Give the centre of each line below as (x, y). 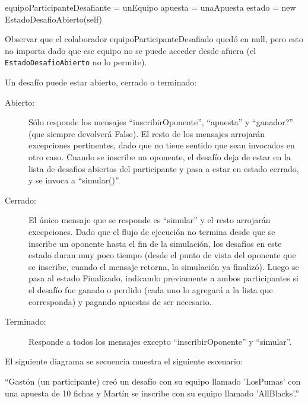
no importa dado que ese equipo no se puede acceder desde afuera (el (131, 50)
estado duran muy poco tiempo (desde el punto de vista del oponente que (162, 255)
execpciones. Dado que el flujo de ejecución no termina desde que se (152, 231)
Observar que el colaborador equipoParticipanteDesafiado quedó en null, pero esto (154, 39)
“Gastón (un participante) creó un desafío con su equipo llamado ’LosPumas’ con (153, 381)
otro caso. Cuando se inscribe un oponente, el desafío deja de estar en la (160, 157)
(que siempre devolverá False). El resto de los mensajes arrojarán (147, 133)
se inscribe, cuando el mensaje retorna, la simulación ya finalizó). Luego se (164, 266)
